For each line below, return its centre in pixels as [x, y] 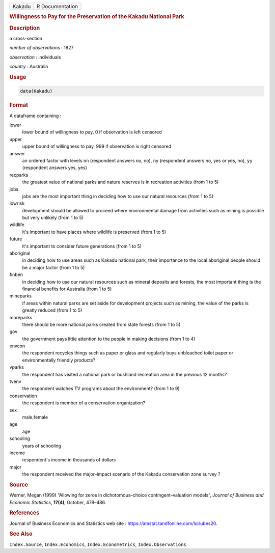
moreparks [21, 317]
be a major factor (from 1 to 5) [53, 267]
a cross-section [26, 38]
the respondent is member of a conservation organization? [84, 403]
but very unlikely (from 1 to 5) [53, 218]
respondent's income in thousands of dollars [69, 460]
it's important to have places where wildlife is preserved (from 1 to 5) [94, 232]
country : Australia [29, 67]
